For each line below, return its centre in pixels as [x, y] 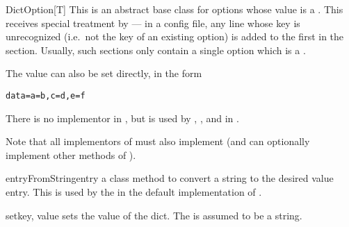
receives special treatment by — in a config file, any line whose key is [153, 23]
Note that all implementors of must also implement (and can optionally [158, 141]
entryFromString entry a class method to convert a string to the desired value [170, 178]
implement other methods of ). [71, 154]
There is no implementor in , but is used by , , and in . [122, 118]
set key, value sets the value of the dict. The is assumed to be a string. [154, 215]
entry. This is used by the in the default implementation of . [134, 192]
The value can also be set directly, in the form [104, 73]
